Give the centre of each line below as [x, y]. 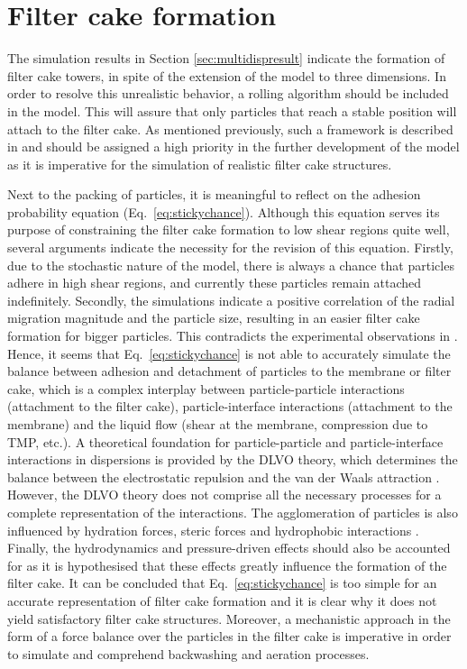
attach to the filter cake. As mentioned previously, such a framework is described [230, 128]
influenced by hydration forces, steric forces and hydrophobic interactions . [213, 530]
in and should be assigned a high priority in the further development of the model [233, 147]
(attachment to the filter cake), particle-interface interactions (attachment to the [230, 406]
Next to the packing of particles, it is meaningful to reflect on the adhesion [214, 194]
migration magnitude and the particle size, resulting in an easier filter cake [214, 318]
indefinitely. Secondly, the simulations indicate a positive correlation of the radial [231, 300]
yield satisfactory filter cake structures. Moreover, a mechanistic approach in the [229, 618]
